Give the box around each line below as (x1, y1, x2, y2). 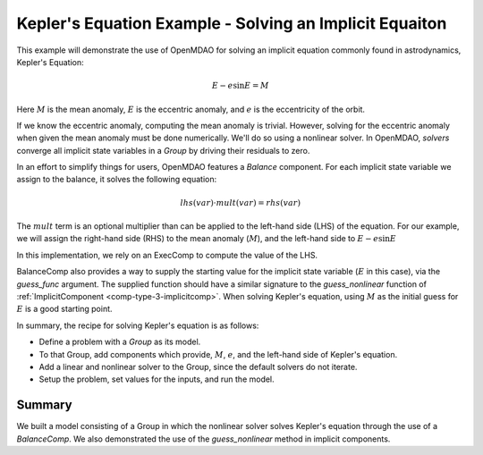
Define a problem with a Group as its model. (38, 336, 201, 348)
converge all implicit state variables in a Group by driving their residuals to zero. (16, 145, 310, 156)
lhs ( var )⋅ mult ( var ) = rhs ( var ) (180, 198, 301, 207)
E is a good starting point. (16, 304, 113, 315)
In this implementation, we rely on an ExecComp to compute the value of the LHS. (16, 249, 318, 260)
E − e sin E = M (211, 80, 269, 91)
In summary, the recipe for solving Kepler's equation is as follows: (16, 320, 259, 331)
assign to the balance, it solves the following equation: (16, 174, 217, 185)
